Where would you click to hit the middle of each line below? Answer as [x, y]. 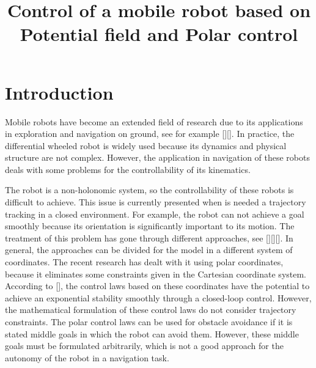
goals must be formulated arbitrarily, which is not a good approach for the [144, 346]
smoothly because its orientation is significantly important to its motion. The [150, 226]
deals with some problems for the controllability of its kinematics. [128, 169]
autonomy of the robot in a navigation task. [87, 357]
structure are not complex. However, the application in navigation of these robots [157, 157]
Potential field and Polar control [159, 34]
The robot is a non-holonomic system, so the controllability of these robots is [149, 190]
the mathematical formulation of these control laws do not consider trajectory [151, 310]
